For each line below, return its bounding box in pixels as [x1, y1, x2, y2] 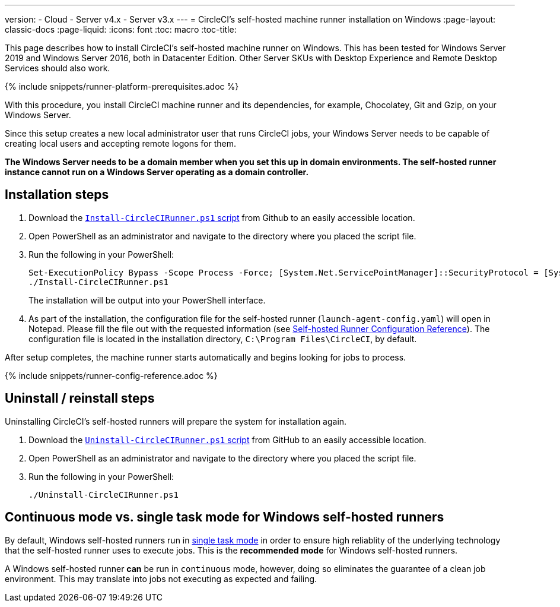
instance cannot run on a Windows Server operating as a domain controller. [5, 167, 309, 177]
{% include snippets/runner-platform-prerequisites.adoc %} [5, 81, 239, 91]
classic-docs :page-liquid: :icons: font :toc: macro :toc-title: [5, 24, 237, 34]
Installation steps [5, 187, 109, 203]
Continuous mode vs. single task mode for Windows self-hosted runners [5, 510, 444, 525]
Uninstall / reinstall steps [5, 391, 155, 406]
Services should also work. [5, 63, 110, 73]
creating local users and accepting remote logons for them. [5, 138, 236, 148]
